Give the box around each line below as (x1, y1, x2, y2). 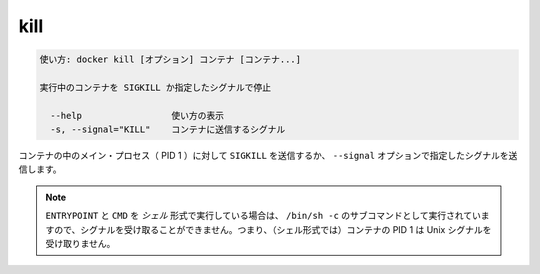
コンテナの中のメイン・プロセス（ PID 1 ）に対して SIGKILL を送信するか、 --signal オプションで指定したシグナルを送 (18, 150, 518, 162)
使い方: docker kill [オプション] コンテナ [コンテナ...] (39, 54, 302, 65)
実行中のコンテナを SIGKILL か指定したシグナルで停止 (39, 81, 272, 93)
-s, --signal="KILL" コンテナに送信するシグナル (50, 124, 286, 135)
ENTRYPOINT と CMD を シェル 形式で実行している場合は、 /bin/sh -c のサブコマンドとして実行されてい (45, 210, 482, 222)
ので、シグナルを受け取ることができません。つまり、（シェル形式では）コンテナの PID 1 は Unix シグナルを (53, 223, 492, 235)
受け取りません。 (45, 238, 116, 250)
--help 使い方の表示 (50, 110, 225, 121)
